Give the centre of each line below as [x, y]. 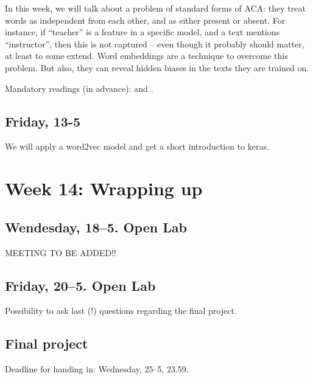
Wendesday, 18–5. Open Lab [96, 227]
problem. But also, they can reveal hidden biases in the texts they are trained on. [157, 67]
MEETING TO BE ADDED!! [61, 252]
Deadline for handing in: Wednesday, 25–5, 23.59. [97, 369]
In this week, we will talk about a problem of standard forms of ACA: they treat [155, 8]
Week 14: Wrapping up [104, 188]
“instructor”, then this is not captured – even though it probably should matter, [155, 43]
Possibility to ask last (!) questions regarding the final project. [121, 311]
